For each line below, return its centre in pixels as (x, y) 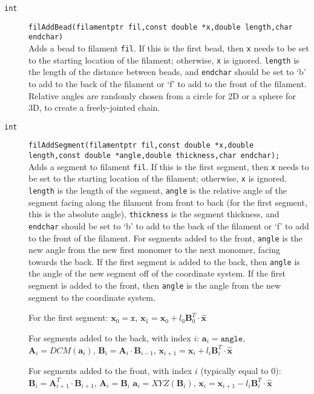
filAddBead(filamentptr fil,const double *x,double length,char (161, 27)
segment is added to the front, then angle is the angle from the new (155, 285)
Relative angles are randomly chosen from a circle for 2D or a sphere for (162, 95)
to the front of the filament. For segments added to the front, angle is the (165, 238)
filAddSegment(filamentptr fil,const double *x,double (141, 146)
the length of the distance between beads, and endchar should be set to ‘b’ (167, 72)
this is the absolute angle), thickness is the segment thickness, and (154, 214)
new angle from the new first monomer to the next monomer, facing (154, 250)
